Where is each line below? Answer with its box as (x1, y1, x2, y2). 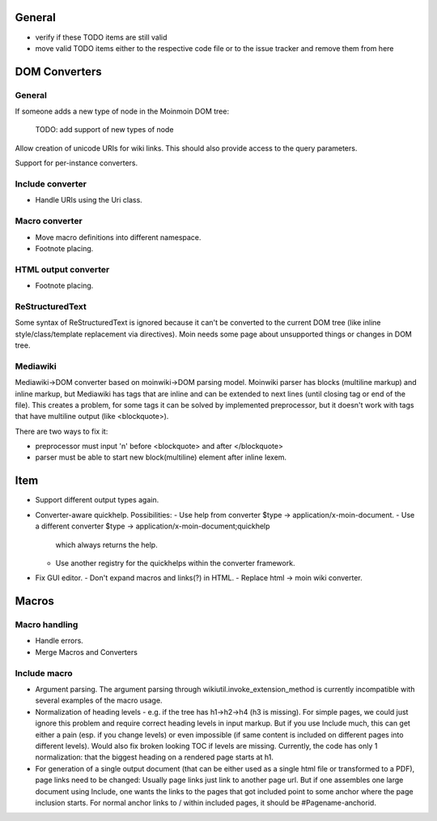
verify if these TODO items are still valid (35, 32, 168, 42)
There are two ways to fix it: (15, 426, 108, 436)
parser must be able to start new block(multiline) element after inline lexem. (35, 452, 287, 462)
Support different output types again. (35, 495, 159, 505)
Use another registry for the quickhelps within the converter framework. (55, 558, 295, 567)
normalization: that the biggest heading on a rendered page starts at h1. (35, 752, 274, 762)
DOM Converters (15, 65, 103, 79)
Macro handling (15, 619, 78, 631)
